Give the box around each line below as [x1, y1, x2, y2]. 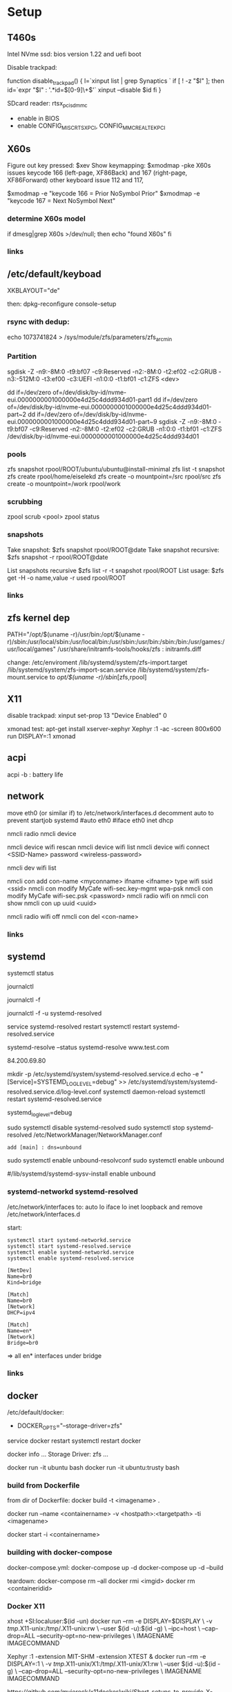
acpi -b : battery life [7, 770, 64, 779]
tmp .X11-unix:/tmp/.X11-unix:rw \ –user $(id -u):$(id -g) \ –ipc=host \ [7, 1624, 200, 1633]
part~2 [7, 410, 26, 418]
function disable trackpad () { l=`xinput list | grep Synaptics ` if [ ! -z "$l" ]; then [7, 77, 224, 86]
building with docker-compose [7, 1548, 113, 1557]
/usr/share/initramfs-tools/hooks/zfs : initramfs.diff [57, 645, 202, 653]
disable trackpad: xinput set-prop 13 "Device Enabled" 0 [7, 712, 167, 720]
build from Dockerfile [7, 1480, 80, 1490]
